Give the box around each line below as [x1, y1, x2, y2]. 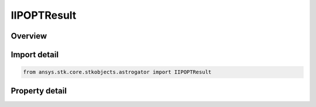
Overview [11, 31, 47, 41]
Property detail [11, 85, 67, 96]
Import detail [11, 50, 59, 60]
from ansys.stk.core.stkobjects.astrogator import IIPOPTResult [23, 69, 212, 75]
